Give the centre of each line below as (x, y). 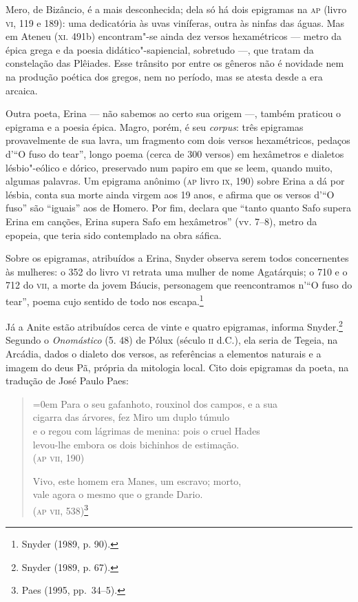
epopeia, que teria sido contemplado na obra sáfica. (114, 235)
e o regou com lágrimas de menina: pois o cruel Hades (146, 430)
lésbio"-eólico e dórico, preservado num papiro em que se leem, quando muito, (169, 167)
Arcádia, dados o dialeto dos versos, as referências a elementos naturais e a (164, 353)
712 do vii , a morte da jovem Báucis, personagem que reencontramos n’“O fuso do (179, 285)
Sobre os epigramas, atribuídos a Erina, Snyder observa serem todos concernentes (177, 258)
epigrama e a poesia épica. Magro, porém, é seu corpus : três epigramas (155, 126)
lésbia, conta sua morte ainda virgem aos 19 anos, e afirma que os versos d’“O (170, 194)
